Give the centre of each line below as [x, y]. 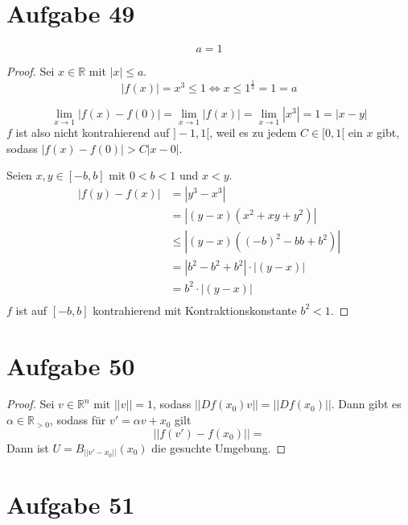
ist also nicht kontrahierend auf [93, 132]
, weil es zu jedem [253, 132]
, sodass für [78, 420]
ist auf [31, 310]
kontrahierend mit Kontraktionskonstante [195, 310]
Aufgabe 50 [71, 365]
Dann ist [28, 447]
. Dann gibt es [366, 404]
